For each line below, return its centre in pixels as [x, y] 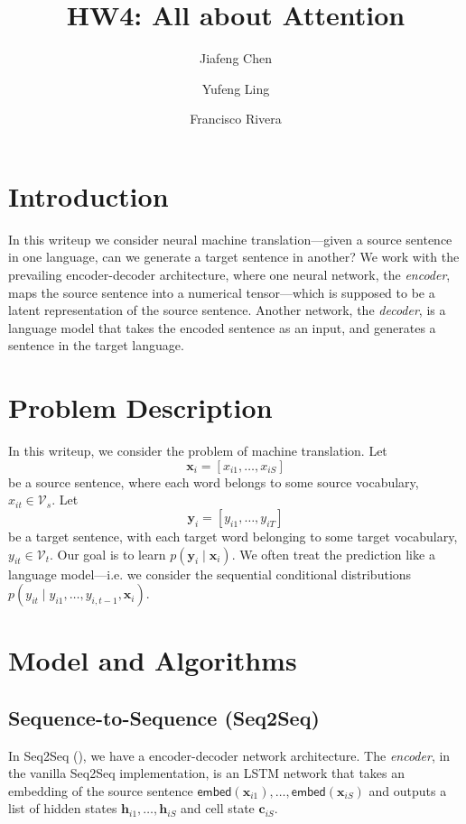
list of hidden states [63, 808]
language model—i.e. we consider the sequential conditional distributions [210, 574]
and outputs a [408, 790]
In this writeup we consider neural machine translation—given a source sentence [230, 239]
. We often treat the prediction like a [333, 554]
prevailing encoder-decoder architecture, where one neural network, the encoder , [229, 275]
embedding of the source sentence [101, 790]
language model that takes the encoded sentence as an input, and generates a [222, 327]
